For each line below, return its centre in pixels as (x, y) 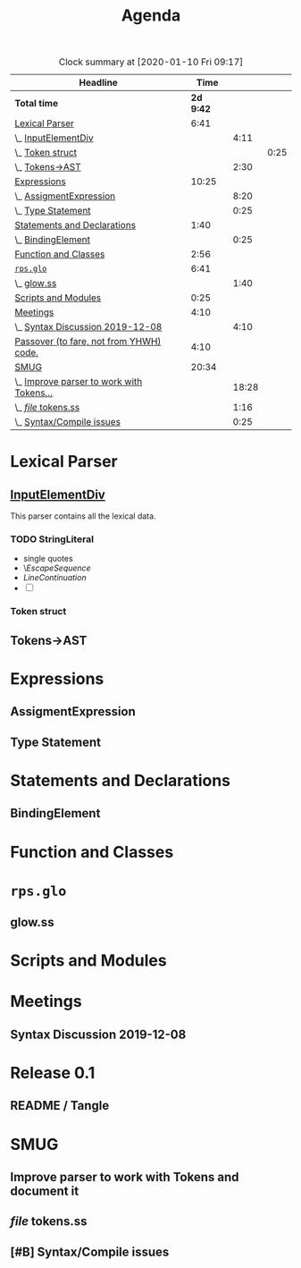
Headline (99, 83)
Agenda (151, 16)
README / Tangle (60, 1106)
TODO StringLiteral (52, 539)
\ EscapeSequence (57, 568)
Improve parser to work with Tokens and (125, 1177)
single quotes (48, 559)
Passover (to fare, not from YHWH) (88, 342)
